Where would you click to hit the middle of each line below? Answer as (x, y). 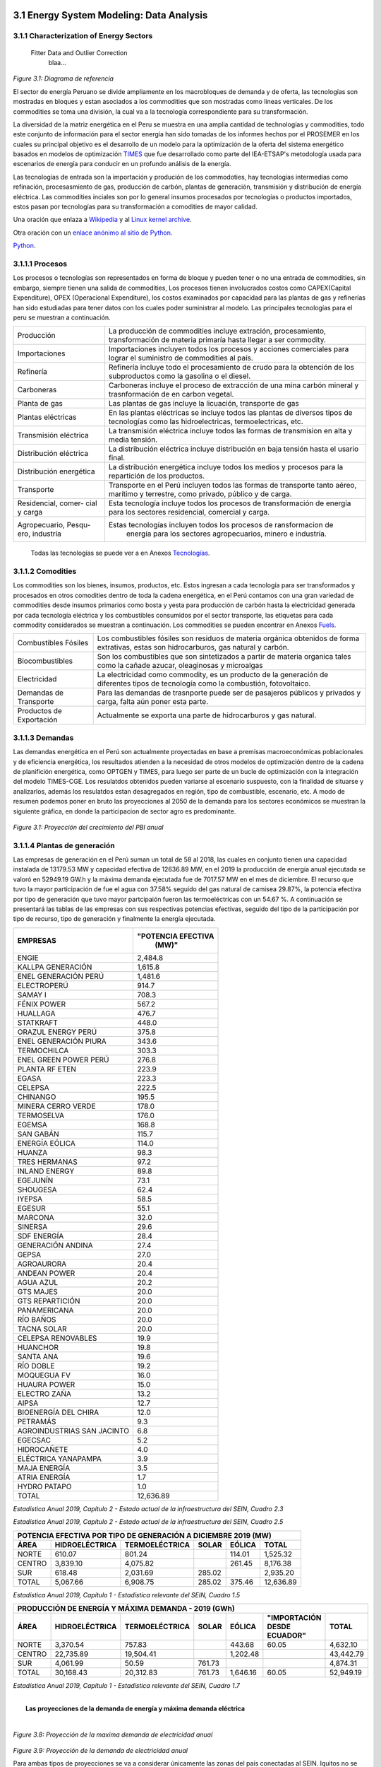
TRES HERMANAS (47, 1161)
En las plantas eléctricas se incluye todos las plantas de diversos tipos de (230, 413)
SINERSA (32, 1226)
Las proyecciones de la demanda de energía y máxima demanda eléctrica (135, 1708)
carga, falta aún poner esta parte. (152, 702)
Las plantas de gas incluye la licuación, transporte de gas (204, 404)
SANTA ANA (38, 1356)
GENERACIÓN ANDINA (55, 1245)
